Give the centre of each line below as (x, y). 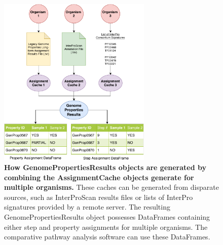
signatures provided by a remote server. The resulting (87, 207)
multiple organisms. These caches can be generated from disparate (111, 187)
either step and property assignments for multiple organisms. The (106, 227)
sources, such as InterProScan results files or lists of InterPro (99, 197)
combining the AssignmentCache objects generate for (99, 177)
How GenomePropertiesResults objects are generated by (105, 167)
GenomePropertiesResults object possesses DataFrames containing (107, 217)
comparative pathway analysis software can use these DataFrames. (107, 237)
